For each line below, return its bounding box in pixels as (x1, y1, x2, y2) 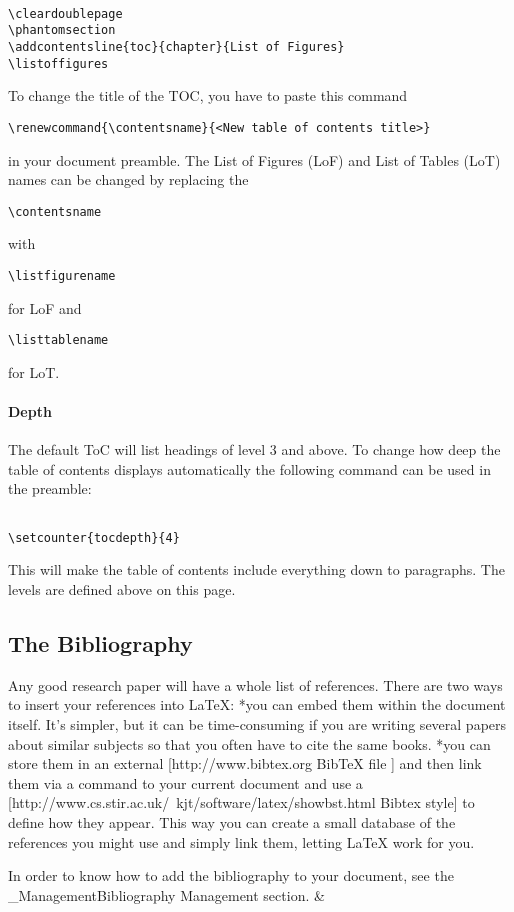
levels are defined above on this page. (8, 578, 236, 599)
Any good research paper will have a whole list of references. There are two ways (8, 674, 503, 695)
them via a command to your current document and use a (8, 772, 363, 793)
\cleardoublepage (8, 6, 123, 21)
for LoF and (8, 297, 82, 318)
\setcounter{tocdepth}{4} (8, 530, 180, 545)
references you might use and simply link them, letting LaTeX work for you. (8, 831, 475, 852)
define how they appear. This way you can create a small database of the (8, 811, 456, 832)
